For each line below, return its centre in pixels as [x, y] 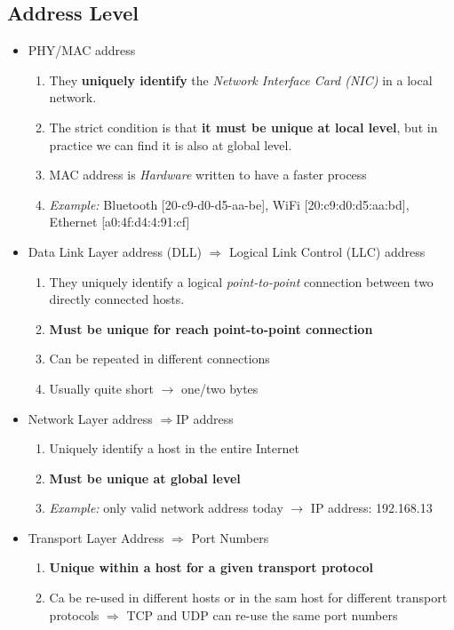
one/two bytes [219, 388]
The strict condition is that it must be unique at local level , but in [243, 127]
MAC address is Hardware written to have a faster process [208, 175]
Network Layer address [90, 418]
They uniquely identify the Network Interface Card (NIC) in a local [241, 80]
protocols [74, 614]
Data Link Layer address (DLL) [115, 251]
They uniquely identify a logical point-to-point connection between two [241, 281]
